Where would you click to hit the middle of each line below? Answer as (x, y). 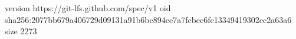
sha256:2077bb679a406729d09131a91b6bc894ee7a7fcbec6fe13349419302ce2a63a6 (148, 19)
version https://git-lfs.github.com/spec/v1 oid (88, 8)
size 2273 (21, 31)
